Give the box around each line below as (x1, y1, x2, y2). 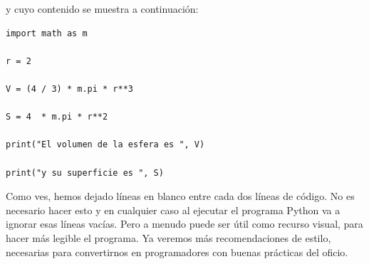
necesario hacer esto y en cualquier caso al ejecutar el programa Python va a (6, 202, 341, 217)
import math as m (6, 28, 88, 38)
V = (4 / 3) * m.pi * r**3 (6, 83, 133, 94)
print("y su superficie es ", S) (6, 167, 164, 178)
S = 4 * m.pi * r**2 (6, 112, 108, 122)
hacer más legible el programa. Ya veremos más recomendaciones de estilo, (6, 230, 331, 245)
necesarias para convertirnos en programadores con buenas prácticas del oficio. (6, 244, 348, 259)
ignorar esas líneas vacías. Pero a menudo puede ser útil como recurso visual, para (6, 216, 363, 231)
